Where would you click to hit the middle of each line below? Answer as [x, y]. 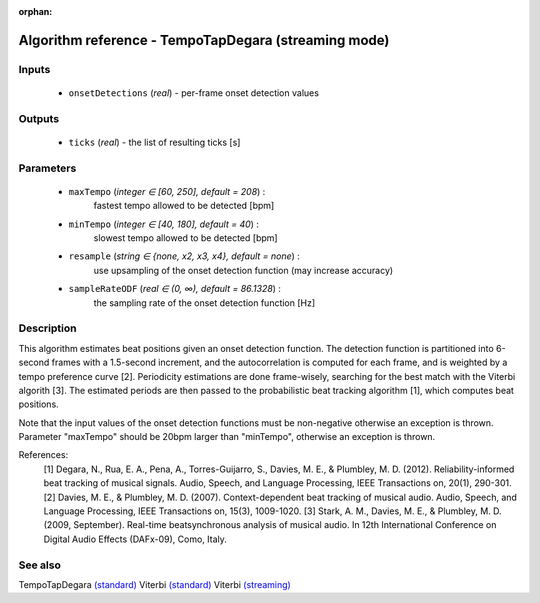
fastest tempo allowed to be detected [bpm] [184, 206]
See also [40, 565]
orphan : [35, 11]
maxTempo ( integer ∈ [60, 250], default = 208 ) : [167, 191]
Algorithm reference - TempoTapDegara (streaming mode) [204, 40]
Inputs [34, 69]
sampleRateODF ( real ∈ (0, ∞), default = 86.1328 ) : [175, 289]
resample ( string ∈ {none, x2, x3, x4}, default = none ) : [184, 256]
